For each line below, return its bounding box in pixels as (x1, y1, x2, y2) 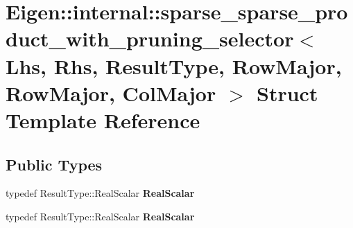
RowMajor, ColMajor (6, 78, 216, 107)
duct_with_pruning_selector (6, 24, 294, 53)
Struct (257, 78, 318, 107)
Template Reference (6, 105, 200, 134)
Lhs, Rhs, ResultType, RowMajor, (6, 51, 342, 80)
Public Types (6, 153, 103, 175)
